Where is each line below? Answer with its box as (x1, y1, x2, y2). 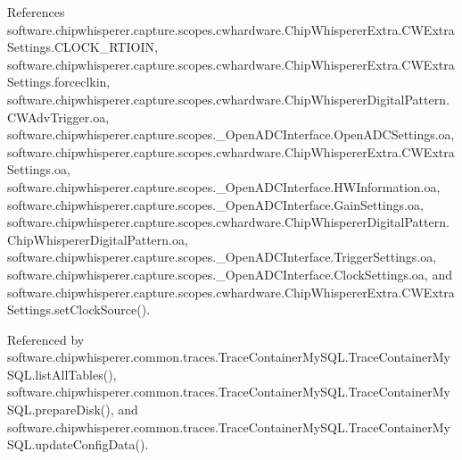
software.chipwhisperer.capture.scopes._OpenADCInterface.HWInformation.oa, (7, 177, 441, 196)
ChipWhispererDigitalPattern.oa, (7, 230, 188, 248)
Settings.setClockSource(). (7, 300, 151, 319)
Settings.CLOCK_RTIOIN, (7, 38, 158, 56)
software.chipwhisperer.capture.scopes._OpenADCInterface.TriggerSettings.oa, (7, 247, 437, 266)
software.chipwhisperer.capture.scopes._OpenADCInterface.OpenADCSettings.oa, (7, 125, 455, 144)
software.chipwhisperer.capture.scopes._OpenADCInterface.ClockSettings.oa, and (7, 264, 452, 283)
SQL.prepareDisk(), (7, 400, 114, 419)
